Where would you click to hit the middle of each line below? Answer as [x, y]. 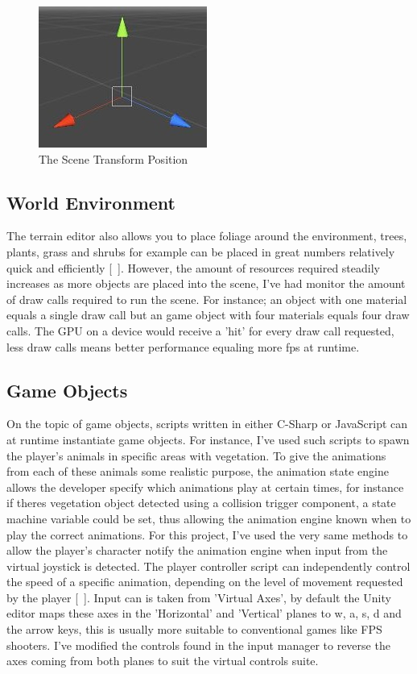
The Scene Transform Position [114, 158]
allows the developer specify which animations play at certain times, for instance [205, 487]
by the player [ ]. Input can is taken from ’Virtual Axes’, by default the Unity [199, 597]
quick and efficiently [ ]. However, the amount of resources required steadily [193, 267]
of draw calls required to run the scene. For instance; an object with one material [207, 299]
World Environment [91, 202]
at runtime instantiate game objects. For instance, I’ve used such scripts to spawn [208, 439]
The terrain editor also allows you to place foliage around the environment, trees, [207, 236]
